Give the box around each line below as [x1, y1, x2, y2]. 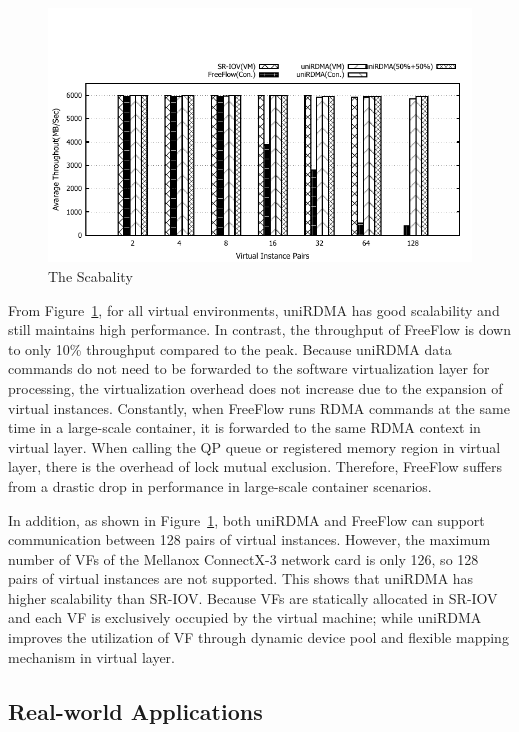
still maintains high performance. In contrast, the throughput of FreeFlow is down [8, 319, 511, 340]
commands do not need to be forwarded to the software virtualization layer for [8, 358, 490, 379]
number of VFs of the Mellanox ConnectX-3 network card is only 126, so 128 [8, 548, 479, 569]
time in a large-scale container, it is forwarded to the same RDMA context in [8, 417, 481, 438]
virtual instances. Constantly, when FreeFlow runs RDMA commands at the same [8, 397, 510, 418]
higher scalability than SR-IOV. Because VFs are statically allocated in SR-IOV [8, 587, 498, 608]
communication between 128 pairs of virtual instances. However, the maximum [8, 529, 491, 550]
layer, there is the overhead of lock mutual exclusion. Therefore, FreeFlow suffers [8, 456, 503, 477]
